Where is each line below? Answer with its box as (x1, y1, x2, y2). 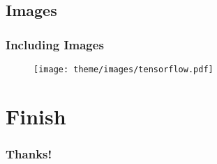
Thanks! (6, 145, 52, 162)
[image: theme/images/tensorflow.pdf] (33, 65, 214, 74)
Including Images (6, 35, 104, 53)
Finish (6, 101, 66, 130)
